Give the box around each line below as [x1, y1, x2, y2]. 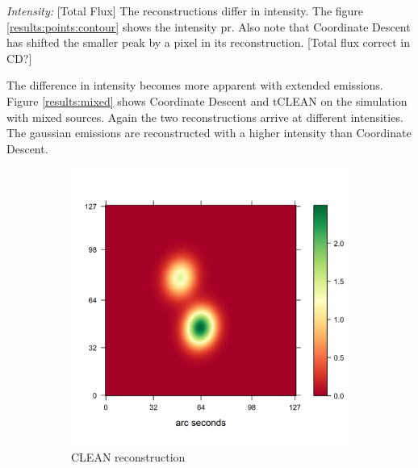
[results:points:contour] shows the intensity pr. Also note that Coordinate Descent [6, 18, 411, 35]
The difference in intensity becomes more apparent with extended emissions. [6, 77, 383, 94]
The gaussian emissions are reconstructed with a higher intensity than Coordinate [6, 124, 412, 141]
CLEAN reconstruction [71, 448, 186, 465]
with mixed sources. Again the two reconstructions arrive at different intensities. [6, 108, 403, 125]
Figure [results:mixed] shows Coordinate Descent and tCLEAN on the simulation [6, 92, 408, 109]
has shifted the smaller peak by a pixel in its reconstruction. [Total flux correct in [6, 34, 410, 51]
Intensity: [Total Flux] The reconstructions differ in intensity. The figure [6, 2, 364, 19]
